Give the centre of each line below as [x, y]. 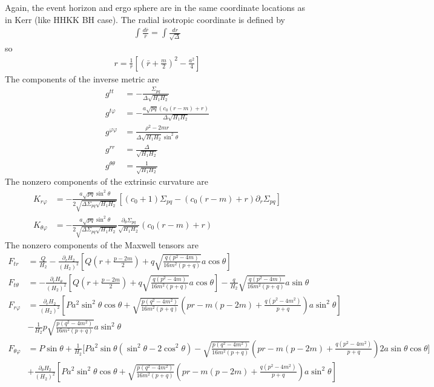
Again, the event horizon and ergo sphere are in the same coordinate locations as [155, 7]
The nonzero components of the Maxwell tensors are [102, 245]
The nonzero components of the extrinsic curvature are [107, 181]
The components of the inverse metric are [82, 78]
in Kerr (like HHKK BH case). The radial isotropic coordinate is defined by [145, 19]
